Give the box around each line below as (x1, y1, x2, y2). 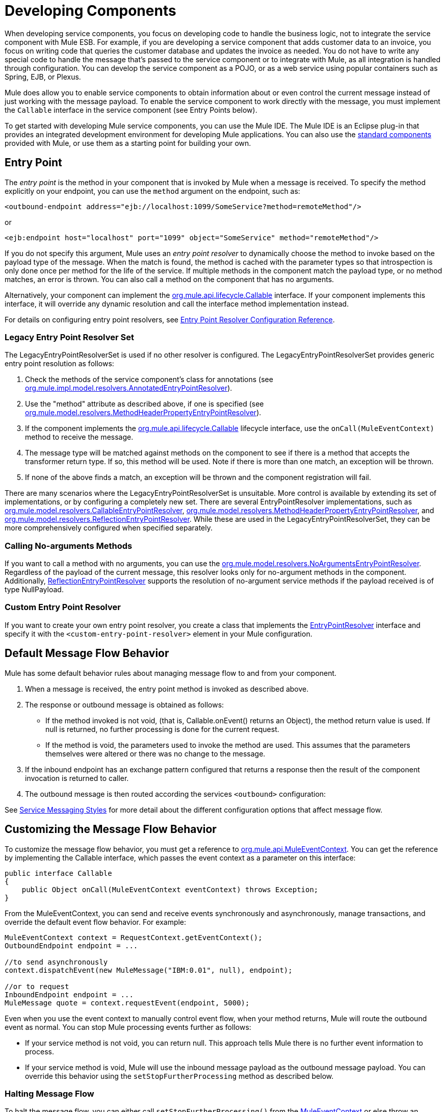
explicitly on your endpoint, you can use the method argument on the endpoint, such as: (5, 186, 300, 195)
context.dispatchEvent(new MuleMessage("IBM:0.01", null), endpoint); (5, 966, 293, 974)
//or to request (5, 982, 69, 991)
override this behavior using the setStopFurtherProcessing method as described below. (25, 1071, 334, 1080)
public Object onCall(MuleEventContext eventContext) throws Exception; (21, 885, 319, 894)
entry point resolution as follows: (5, 359, 114, 368)
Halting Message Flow (5, 1088, 94, 1099)
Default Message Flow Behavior (5, 647, 169, 660)
